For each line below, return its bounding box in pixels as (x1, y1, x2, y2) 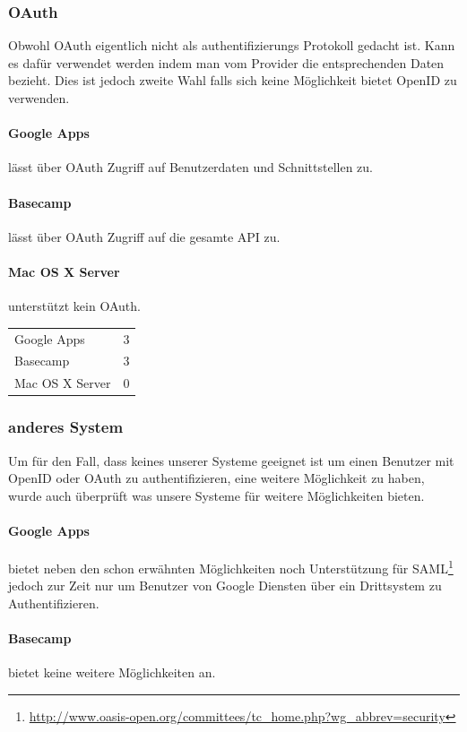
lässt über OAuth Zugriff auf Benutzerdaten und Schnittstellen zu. (8, 158, 373, 177)
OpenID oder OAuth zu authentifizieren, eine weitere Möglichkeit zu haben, (8, 469, 425, 487)
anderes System (8, 416, 124, 438)
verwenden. (8, 89, 70, 107)
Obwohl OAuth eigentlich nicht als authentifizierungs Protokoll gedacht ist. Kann (8, 36, 455, 55)
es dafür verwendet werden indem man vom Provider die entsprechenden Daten (8, 53, 445, 72)
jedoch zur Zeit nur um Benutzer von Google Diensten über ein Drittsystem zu (8, 576, 442, 595)
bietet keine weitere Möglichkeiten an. (8, 663, 216, 682)
